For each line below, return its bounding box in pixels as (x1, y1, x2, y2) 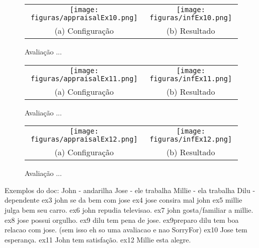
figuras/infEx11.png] (149, 74, 232, 83)
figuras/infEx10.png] (149, 14, 232, 22)
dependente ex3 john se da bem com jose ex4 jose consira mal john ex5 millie (5, 195, 242, 205)
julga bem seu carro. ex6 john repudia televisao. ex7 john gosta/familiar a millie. (5, 204, 253, 215)
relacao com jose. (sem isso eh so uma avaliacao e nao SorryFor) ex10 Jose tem (5, 224, 247, 235)
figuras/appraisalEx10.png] (30, 14, 138, 22)
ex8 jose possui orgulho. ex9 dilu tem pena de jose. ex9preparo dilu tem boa (5, 214, 239, 225)
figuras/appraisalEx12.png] (30, 135, 138, 144)
